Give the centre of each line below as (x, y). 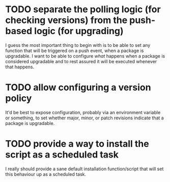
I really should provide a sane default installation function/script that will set (84, 169)
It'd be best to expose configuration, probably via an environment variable (83, 112)
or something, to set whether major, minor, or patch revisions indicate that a (84, 118)
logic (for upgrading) (79, 31)
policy (19, 98)
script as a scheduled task (62, 155)
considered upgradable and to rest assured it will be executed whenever (81, 61)
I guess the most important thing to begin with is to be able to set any (78, 45)
